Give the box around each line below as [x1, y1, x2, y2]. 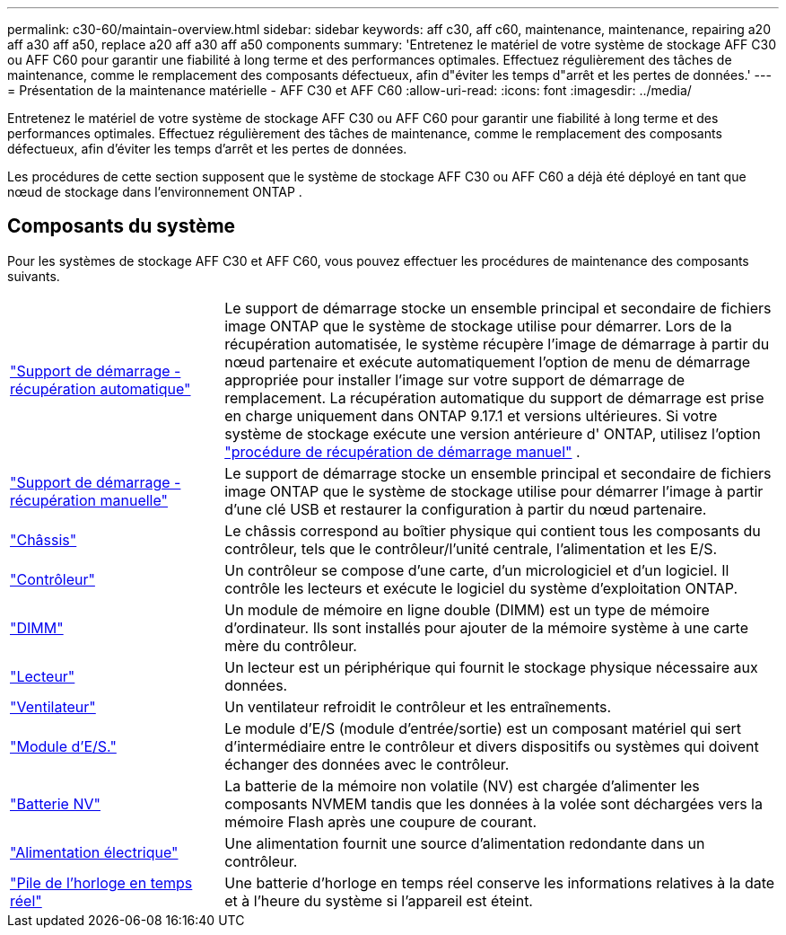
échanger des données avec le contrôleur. [224, 754, 510, 773]
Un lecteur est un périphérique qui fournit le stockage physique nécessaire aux [224, 657, 758, 676]
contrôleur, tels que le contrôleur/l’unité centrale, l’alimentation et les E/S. [224, 539, 718, 558]
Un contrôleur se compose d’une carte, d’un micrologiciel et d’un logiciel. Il [224, 560, 729, 579]
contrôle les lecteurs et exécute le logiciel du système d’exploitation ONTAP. [224, 578, 738, 597]
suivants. [7, 268, 60, 284]
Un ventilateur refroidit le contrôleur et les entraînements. [224, 697, 612, 716]
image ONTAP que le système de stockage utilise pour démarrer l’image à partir [224, 481, 764, 500]
